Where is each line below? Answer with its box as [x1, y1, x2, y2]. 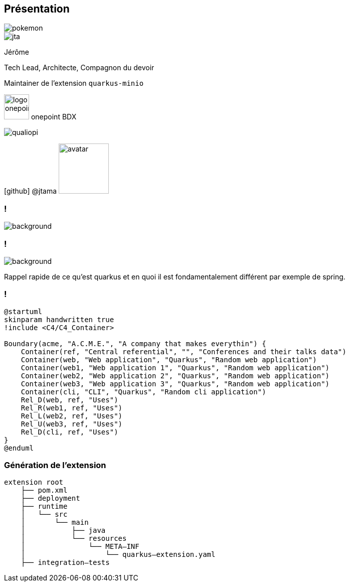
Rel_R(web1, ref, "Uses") [21, 403, 123, 412]
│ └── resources [21, 534, 127, 543]
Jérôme [4, 48, 30, 57]
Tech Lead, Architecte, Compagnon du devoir [4, 63, 154, 72]
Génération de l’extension [4, 460, 106, 471]
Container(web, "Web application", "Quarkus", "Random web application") [21, 355, 317, 364]
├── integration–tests [21, 558, 110, 567]
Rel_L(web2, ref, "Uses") [21, 411, 123, 420]
